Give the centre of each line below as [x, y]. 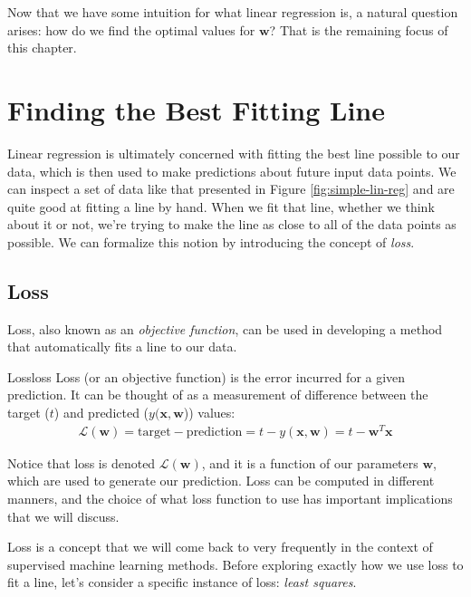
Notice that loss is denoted [82, 462]
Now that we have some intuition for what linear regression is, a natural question [233, 12]
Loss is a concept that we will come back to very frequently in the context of [220, 547]
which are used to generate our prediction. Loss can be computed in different [221, 481]
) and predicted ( [101, 413]
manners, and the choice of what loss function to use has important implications [230, 498]
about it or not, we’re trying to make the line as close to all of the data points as [232, 224]
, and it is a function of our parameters [310, 462]
